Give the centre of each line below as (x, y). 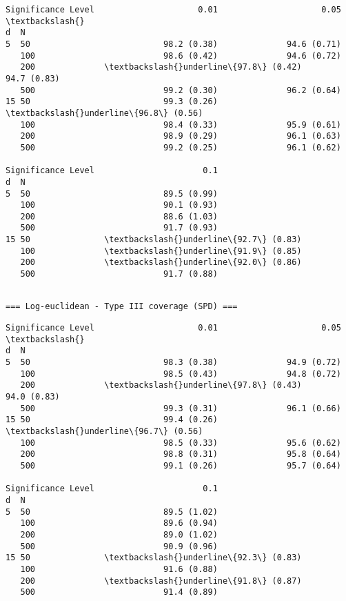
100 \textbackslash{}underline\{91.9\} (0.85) (161, 251)
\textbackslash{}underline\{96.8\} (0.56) (104, 113)
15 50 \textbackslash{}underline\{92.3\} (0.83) (154, 558)
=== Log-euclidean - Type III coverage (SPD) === (122, 307)
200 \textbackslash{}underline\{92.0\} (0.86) (161, 263)
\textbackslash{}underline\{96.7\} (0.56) (104, 431)
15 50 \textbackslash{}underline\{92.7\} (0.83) (154, 240)
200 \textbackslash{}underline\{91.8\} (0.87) (161, 581)
